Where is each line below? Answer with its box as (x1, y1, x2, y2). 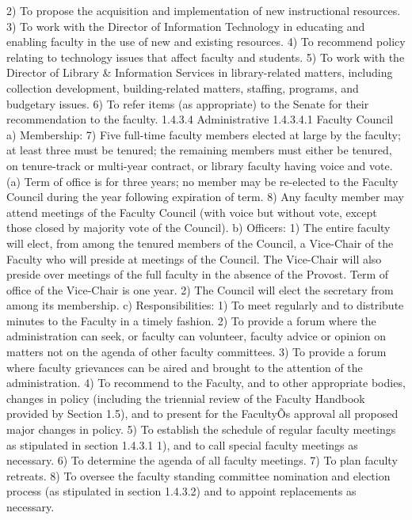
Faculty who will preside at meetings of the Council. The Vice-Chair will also (6, 250, 382, 267)
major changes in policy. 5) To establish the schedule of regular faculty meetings (6, 421, 396, 438)
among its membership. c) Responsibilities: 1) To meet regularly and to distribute (6, 297, 404, 313)
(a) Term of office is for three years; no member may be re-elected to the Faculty (6, 173, 399, 189)
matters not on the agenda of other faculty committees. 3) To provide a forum (6, 344, 387, 360)
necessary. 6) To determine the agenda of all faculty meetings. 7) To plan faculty (6, 452, 398, 469)
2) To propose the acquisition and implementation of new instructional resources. (6, 2, 401, 18)
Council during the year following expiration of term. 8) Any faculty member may (6, 188, 404, 205)
